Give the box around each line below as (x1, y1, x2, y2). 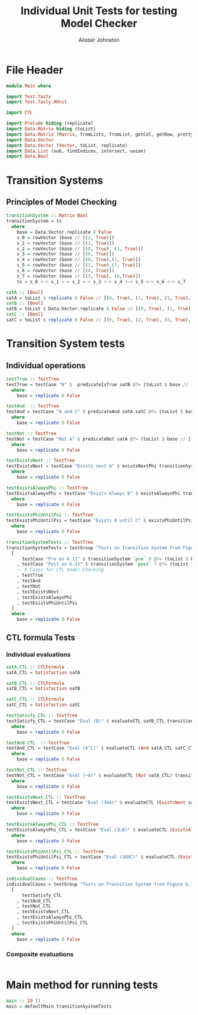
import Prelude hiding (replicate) (6, 120, 94, 127)
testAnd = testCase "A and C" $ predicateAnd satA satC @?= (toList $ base (6, 409, 196, 415)
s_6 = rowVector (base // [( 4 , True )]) (16, 268, 115, 274)
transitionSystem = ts (6, 218, 62, 224)
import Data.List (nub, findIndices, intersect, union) (6, 148, 146, 154)
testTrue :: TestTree (6, 376, 60, 382)
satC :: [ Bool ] (6, 311, 44, 317)
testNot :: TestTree (6, 431, 57, 436)
